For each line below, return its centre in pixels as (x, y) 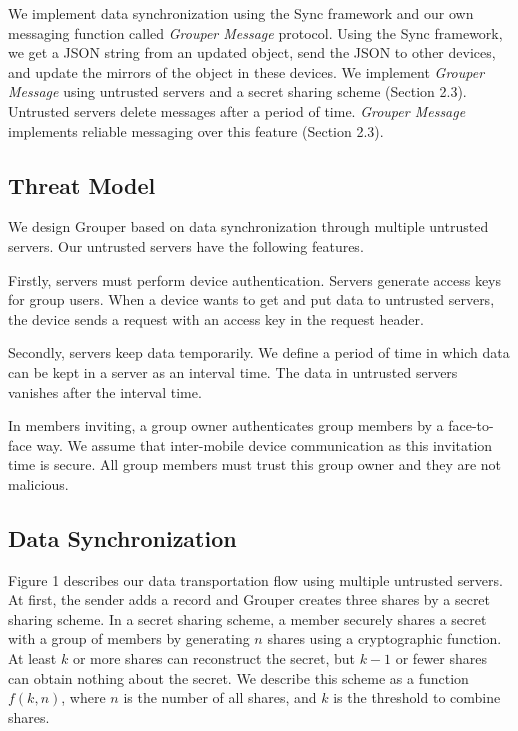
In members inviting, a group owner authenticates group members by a (226, 425)
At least (32, 658)
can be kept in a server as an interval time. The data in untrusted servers (233, 371)
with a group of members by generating (129, 638)
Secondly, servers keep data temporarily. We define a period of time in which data (259, 352)
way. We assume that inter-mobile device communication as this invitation (264, 444)
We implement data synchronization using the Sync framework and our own (241, 13)
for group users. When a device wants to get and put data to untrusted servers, (251, 299)
